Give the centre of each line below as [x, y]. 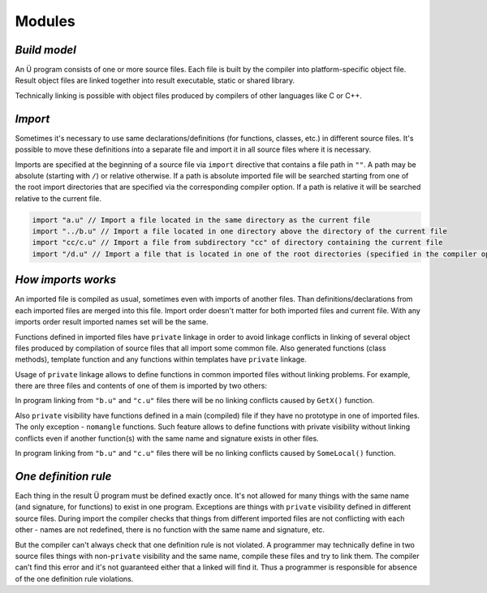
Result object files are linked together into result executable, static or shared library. [155, 80]
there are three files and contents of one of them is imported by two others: [141, 386]
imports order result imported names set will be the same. [112, 322]
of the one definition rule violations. [74, 578]
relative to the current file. [58, 198]
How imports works [66, 280]
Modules [45, 21]
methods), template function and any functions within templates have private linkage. [161, 359]
